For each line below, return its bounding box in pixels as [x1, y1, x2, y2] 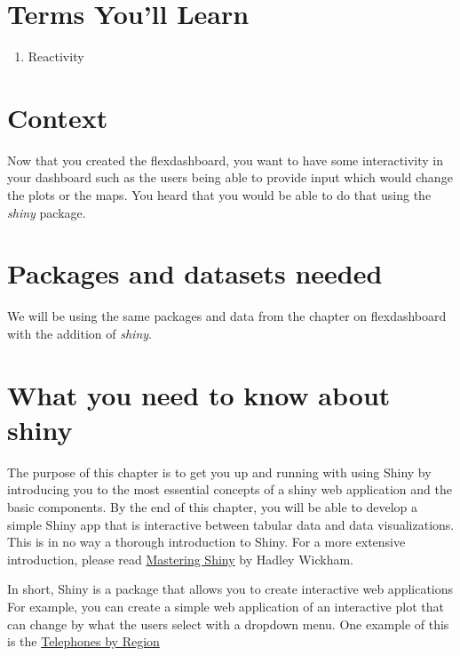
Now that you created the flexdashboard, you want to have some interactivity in [7, 150, 444, 169]
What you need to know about [7, 376, 391, 412]
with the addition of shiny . [7, 324, 152, 342]
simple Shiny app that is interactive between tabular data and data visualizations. [7, 515, 455, 533]
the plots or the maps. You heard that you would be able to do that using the [7, 186, 432, 204]
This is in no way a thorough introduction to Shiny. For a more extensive [7, 532, 406, 551]
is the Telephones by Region [7, 632, 160, 651]
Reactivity [28, 47, 84, 66]
